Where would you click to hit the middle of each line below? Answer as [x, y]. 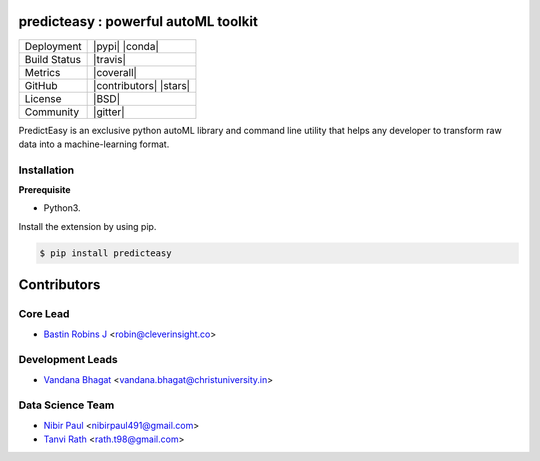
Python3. [62, 208]
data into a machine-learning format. [94, 144]
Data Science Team [66, 405]
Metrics [42, 72]
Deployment [53, 46]
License [43, 98]
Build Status [53, 59]
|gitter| [109, 112]
